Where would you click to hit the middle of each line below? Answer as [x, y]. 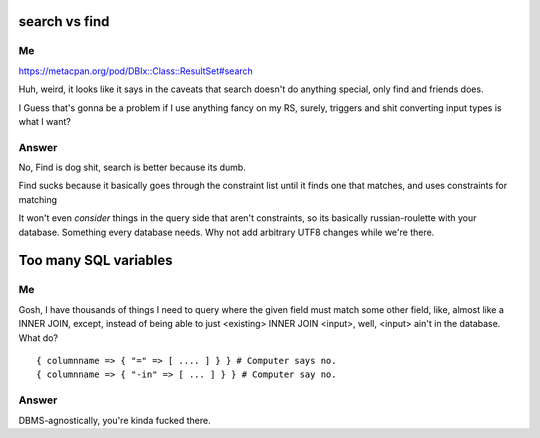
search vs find [64, 21]
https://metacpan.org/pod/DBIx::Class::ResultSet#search [136, 71]
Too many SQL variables [96, 260]
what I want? [45, 121]
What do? [38, 337]
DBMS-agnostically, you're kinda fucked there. [114, 420]
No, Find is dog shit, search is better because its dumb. [132, 167]
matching [38, 199]
